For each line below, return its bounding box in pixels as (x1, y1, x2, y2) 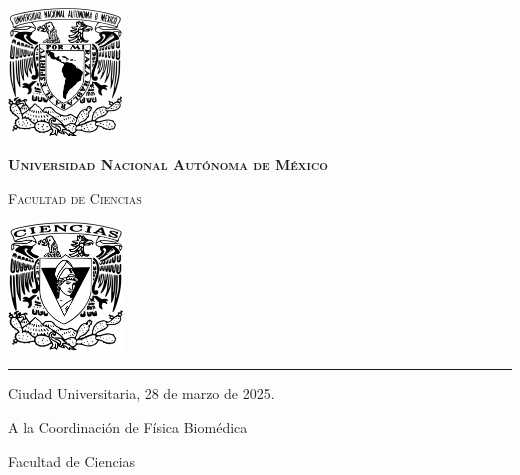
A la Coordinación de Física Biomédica (8, 416, 248, 437)
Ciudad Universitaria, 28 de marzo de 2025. (8, 383, 275, 404)
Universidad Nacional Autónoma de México (8, 154, 328, 175)
